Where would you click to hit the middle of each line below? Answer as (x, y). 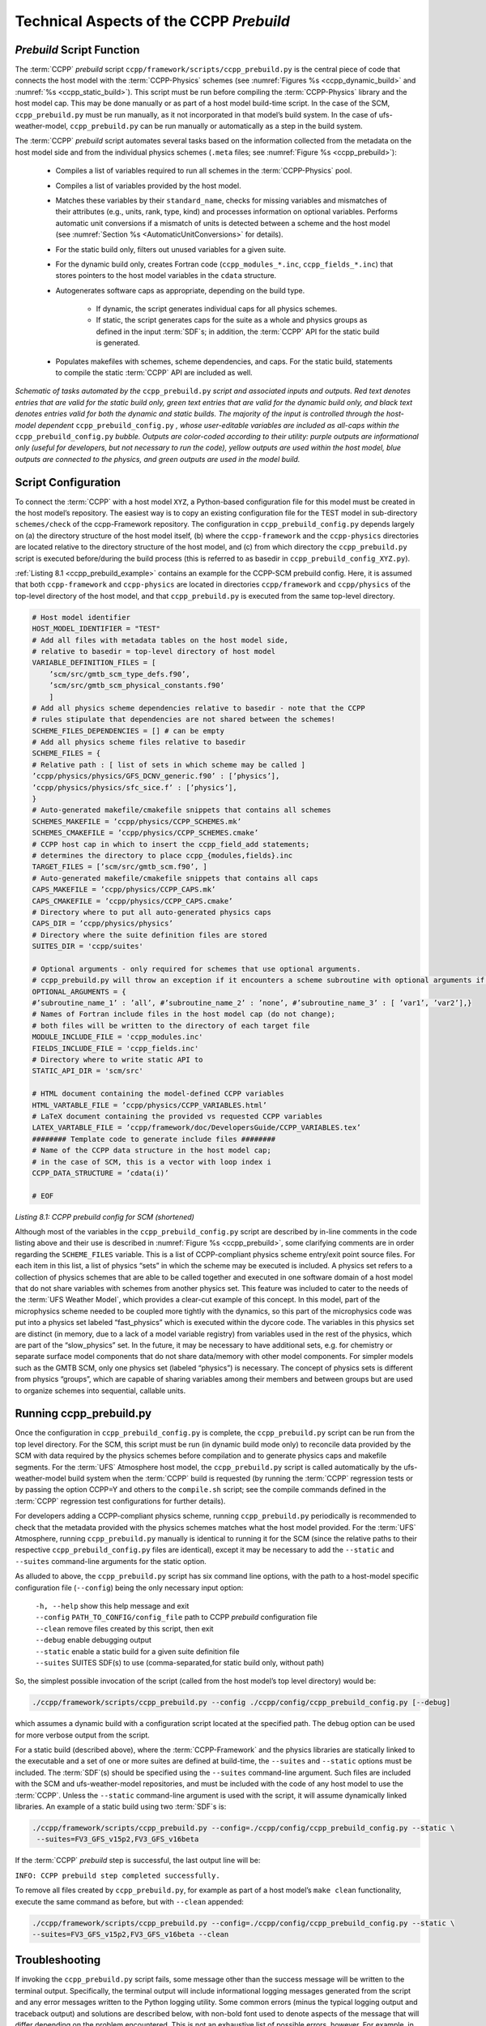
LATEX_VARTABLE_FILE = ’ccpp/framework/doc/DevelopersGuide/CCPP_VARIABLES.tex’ (196, 1128)
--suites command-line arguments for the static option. (111, 1561)
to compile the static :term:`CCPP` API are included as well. (154, 373)
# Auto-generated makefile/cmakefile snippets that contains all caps (175, 878)
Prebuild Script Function (77, 50)
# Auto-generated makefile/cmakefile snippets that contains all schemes (181, 810)
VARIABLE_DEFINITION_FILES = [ (94, 663)
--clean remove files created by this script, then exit (124, 1628)
